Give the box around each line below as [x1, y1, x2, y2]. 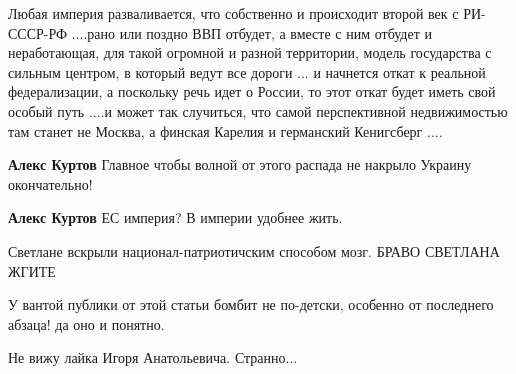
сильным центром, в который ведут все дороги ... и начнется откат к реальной [8, 61, 486, 82]
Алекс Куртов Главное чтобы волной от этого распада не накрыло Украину [8, 154, 472, 175]
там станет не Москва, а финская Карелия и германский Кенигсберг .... [8, 120, 443, 141]
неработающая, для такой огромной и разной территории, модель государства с [8, 42, 492, 63]
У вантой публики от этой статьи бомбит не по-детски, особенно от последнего [8, 294, 494, 315]
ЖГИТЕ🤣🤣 [8, 260, 64, 281]
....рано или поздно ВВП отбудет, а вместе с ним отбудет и [71, 22, 432, 43]
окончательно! [8, 173, 93, 194]
